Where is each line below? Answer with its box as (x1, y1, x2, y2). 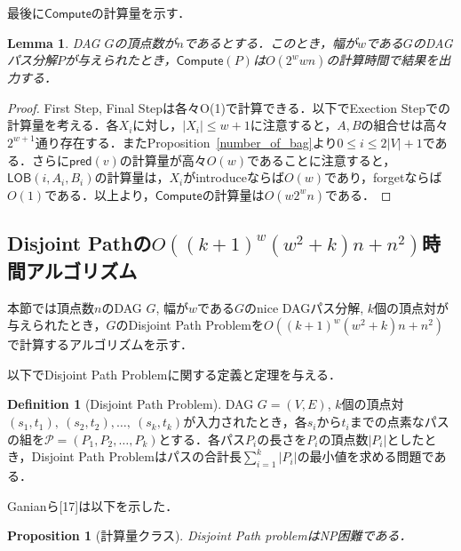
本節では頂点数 (7, 298, 94, 316)
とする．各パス (158, 429, 246, 448)
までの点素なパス (349, 412, 449, 431)
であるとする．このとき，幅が (183, 33, 357, 52)
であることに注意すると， (246, 150, 396, 169)
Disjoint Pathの (7, 229, 152, 257)
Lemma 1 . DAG (7, 33, 100, 52)
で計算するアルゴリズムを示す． (7, 335, 194, 354)
